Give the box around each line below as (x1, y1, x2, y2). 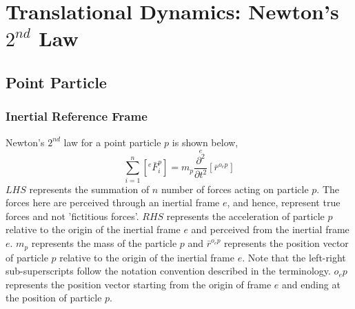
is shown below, (172, 134, 239, 149)
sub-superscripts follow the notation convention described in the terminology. (6, 263, 331, 278)
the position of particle (6, 290, 102, 305)
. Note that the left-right (242, 250, 346, 264)
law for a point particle (63, 134, 161, 149)
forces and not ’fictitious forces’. (6, 208, 139, 223)
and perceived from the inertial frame (191, 222, 349, 237)
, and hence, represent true (227, 195, 341, 210)
